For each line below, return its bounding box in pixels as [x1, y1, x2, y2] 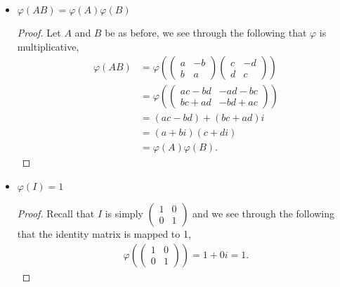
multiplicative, [17, 39, 79, 53]
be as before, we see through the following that [105, 25, 307, 39]
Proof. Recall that [17, 205, 95, 220]
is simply [105, 205, 143, 220]
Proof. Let [17, 25, 61, 39]
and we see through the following [192, 205, 335, 220]
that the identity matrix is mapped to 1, [17, 226, 191, 241]
